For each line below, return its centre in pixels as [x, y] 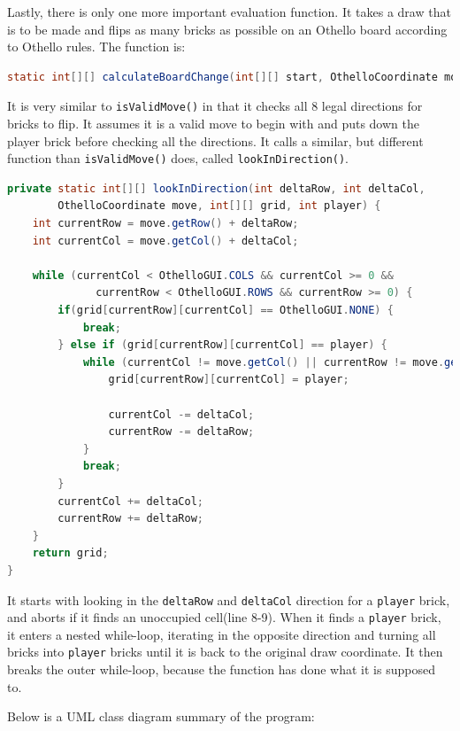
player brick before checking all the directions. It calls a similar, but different [215, 140]
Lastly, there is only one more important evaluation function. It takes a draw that [229, 12]
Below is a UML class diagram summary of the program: [161, 716]
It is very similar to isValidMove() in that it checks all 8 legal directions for [215, 106]
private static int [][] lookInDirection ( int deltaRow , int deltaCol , [216, 188]
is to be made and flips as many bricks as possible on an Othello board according [227, 29]
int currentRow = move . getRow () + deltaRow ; [165, 224]
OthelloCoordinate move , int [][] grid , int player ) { [219, 206]
